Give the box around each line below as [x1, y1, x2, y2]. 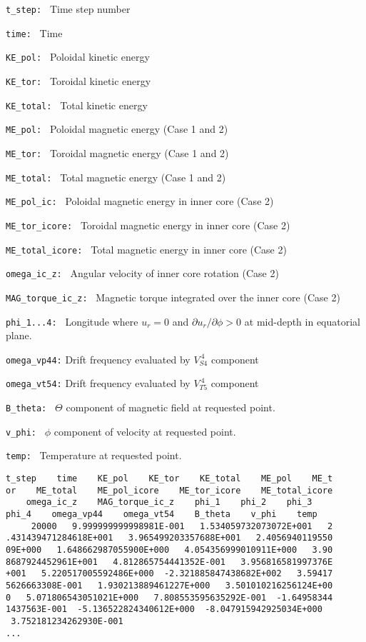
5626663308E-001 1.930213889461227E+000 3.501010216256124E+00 [6, 580, 333, 591]
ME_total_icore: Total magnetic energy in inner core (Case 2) [6, 241, 287, 256]
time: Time [6, 25, 63, 40]
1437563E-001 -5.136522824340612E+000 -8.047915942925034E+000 [6, 604, 322, 615]
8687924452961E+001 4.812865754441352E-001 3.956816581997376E [6, 556, 333, 567]
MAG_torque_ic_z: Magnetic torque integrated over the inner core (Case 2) [6, 289, 340, 304]
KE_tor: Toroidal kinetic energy [6, 73, 151, 88]
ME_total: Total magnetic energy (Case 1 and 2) [6, 169, 226, 184]
